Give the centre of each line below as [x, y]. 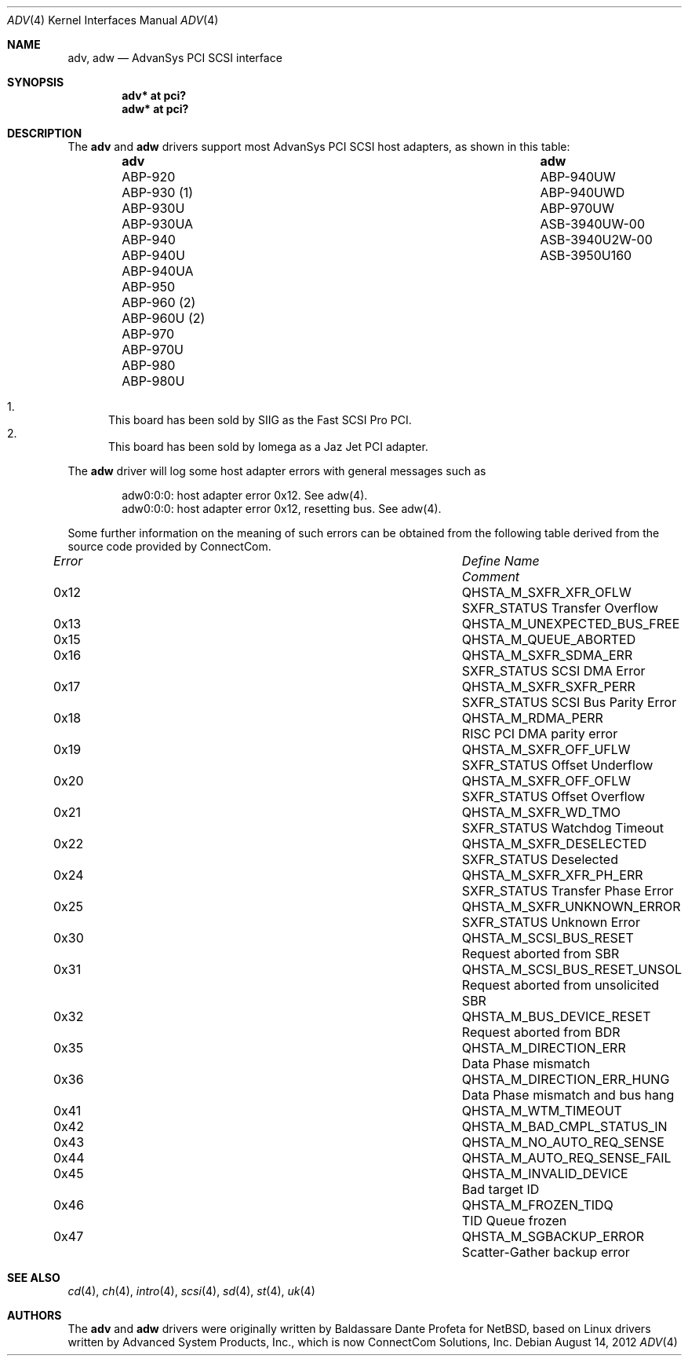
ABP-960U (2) [164, 318]
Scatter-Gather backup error [546, 1252]
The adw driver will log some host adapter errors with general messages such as [277, 471]
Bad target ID [501, 1189]
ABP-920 [149, 177]
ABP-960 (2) [159, 302]
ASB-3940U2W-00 [596, 240]
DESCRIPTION [45, 133]
